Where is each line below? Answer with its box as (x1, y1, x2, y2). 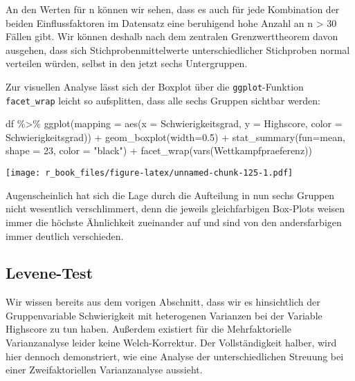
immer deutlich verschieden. (6, 228, 124, 243)
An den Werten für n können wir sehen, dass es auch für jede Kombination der (6, 2, 340, 16)
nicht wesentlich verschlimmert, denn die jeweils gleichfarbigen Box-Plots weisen (6, 201, 345, 216)
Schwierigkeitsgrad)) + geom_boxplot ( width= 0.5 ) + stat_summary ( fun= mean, (6, 129, 345, 144)
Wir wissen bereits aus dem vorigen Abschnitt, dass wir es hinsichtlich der (6, 295, 320, 309)
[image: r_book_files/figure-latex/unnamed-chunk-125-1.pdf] (6, 168, 293, 178)
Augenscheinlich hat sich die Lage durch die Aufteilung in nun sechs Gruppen (6, 187, 335, 202)
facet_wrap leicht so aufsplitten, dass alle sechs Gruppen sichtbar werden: (6, 93, 320, 107)
